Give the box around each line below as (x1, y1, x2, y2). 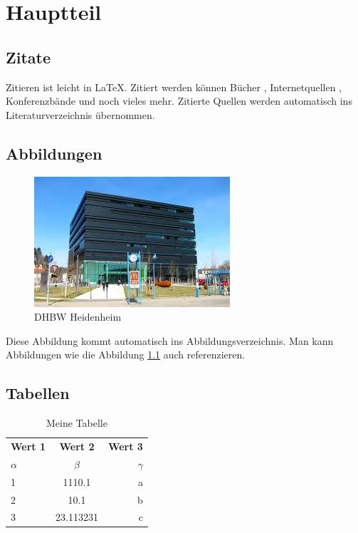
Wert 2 (59, 438, 95, 453)
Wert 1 (11, 438, 46, 453)
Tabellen (6, 382, 70, 404)
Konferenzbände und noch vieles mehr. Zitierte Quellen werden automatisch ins (6, 93, 352, 108)
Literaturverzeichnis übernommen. (6, 107, 155, 122)
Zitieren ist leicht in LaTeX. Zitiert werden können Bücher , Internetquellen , (6, 79, 342, 94)
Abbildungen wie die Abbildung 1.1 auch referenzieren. (6, 347, 246, 362)
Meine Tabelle (46, 415, 107, 430)
